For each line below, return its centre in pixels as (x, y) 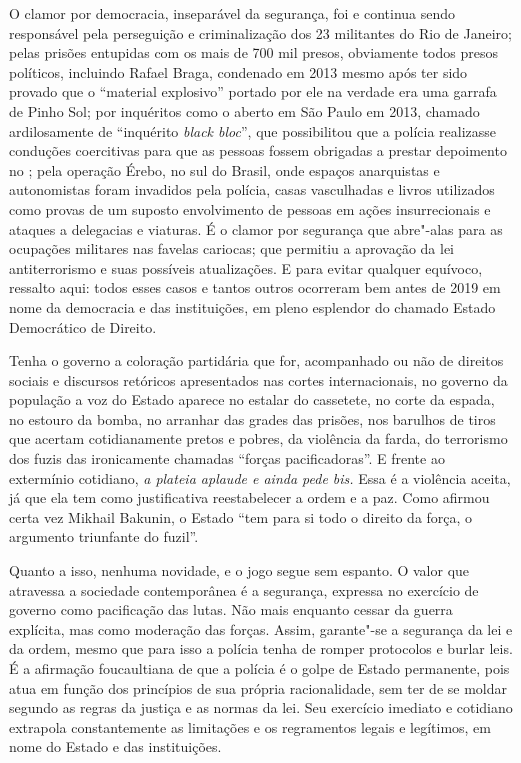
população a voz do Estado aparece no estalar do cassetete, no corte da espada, (252, 399)
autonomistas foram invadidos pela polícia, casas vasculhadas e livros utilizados (252, 189)
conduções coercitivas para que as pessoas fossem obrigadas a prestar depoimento (258, 150)
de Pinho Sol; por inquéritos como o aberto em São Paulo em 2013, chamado (244, 110)
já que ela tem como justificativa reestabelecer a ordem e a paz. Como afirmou (249, 497)
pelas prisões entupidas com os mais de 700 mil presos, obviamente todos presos (253, 52)
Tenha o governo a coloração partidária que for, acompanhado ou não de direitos (256, 360)
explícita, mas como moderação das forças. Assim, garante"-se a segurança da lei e (261, 628)
